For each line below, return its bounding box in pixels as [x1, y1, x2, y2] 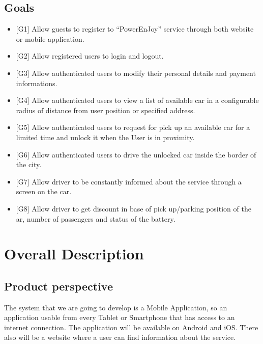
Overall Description [4, 243, 144, 264]
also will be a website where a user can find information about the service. [4, 332, 236, 342]
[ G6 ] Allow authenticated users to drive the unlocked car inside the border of [16, 149, 256, 160]
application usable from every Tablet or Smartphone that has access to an [4, 312, 235, 323]
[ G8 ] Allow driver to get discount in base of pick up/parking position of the [16, 203, 251, 214]
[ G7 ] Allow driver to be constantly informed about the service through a [16, 176, 242, 187]
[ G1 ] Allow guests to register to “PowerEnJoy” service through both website [16, 23, 254, 34]
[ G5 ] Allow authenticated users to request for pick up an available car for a [16, 122, 250, 133]
